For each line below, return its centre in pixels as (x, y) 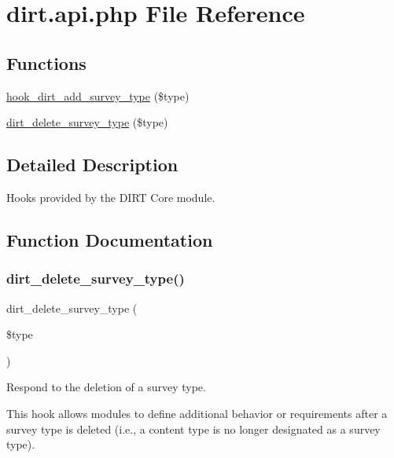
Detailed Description (92, 165)
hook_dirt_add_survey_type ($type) (98, 95)
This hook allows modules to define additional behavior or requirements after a (197, 413)
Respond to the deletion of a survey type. (106, 387)
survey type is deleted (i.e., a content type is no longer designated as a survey (193, 429)
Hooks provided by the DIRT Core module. (111, 197)
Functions (46, 62)
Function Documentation (110, 239)
